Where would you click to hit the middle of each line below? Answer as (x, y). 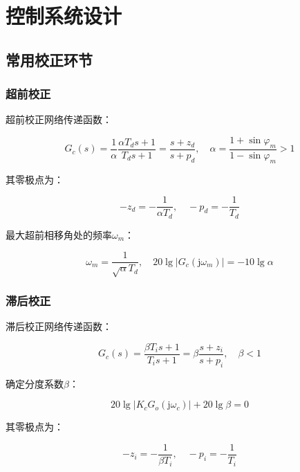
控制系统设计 (64, 16)
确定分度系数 (35, 383)
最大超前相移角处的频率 (59, 234)
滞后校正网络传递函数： (59, 326)
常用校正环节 (49, 59)
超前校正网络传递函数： (59, 119)
